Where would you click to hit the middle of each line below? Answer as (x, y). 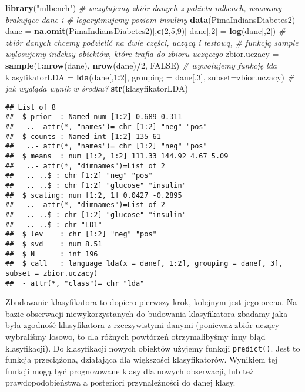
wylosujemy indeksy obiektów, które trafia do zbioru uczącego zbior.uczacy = (142, 54)
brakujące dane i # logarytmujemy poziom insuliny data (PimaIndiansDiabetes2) (150, 19)
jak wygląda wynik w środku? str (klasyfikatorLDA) (97, 88)
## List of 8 (31, 107)
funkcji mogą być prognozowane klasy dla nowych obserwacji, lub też (130, 371)
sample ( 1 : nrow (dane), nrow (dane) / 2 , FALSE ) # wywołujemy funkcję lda (141, 65)
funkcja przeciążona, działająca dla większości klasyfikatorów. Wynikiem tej (142, 359)
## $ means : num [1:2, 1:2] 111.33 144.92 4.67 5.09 (117, 156)
